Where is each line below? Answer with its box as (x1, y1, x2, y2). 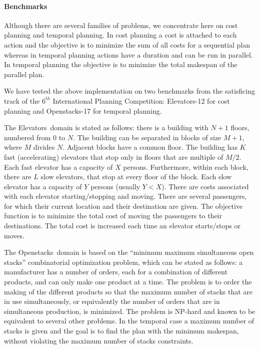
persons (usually (90, 181, 140, 191)
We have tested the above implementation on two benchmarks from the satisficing (4, 86, 255, 96)
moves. (4, 230, 24, 240)
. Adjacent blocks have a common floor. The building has (62, 142, 237, 152)
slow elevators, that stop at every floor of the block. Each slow (40, 171, 232, 182)
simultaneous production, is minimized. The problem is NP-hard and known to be (4, 305, 255, 316)
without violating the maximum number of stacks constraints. (4, 335, 193, 345)
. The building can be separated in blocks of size (73, 132, 221, 142)
